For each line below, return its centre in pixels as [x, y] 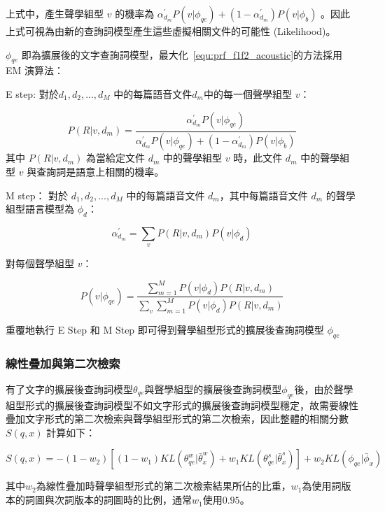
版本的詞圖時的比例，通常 [133, 500]
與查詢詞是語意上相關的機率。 [96, 172]
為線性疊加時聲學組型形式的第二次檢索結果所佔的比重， [163, 486]
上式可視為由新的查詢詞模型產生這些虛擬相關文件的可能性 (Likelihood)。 [171, 31]
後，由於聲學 [324, 389]
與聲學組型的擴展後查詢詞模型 [213, 389]
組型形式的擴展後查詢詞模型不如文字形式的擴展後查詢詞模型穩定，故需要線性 [182, 405]
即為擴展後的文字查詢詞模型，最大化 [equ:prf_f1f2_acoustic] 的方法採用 [182, 54]
